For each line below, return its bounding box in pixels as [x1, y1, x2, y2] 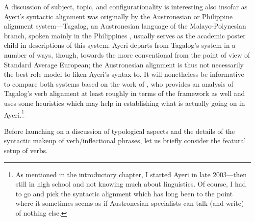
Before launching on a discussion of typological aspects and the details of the [4, 126, 235, 136]
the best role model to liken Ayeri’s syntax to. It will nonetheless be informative [4, 69, 244, 79]
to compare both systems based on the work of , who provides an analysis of [4, 78, 233, 89]
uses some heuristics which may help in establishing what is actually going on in [4, 97, 245, 108]
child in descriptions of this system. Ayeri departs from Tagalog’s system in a [4, 40, 236, 50]
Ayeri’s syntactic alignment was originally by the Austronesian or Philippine [4, 11, 233, 21]
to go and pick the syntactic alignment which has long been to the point [15, 188, 233, 198]
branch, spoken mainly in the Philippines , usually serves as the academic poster [4, 30, 246, 40]
